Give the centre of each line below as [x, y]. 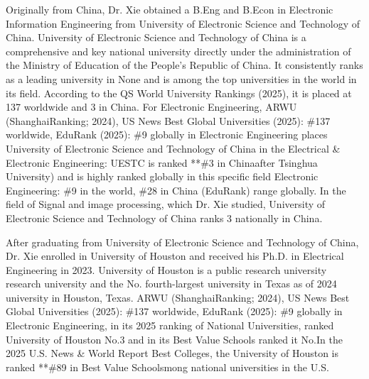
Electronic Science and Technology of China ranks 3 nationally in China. [164, 218]
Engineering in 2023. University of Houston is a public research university [166, 269]
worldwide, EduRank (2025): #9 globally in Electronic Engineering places [167, 134]
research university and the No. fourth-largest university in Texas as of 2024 [171, 284]
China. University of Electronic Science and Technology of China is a [156, 37]
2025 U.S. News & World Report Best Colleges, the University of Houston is [172, 353]
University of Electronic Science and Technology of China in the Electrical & [173, 148]
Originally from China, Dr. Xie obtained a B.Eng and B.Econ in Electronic [170, 9]
